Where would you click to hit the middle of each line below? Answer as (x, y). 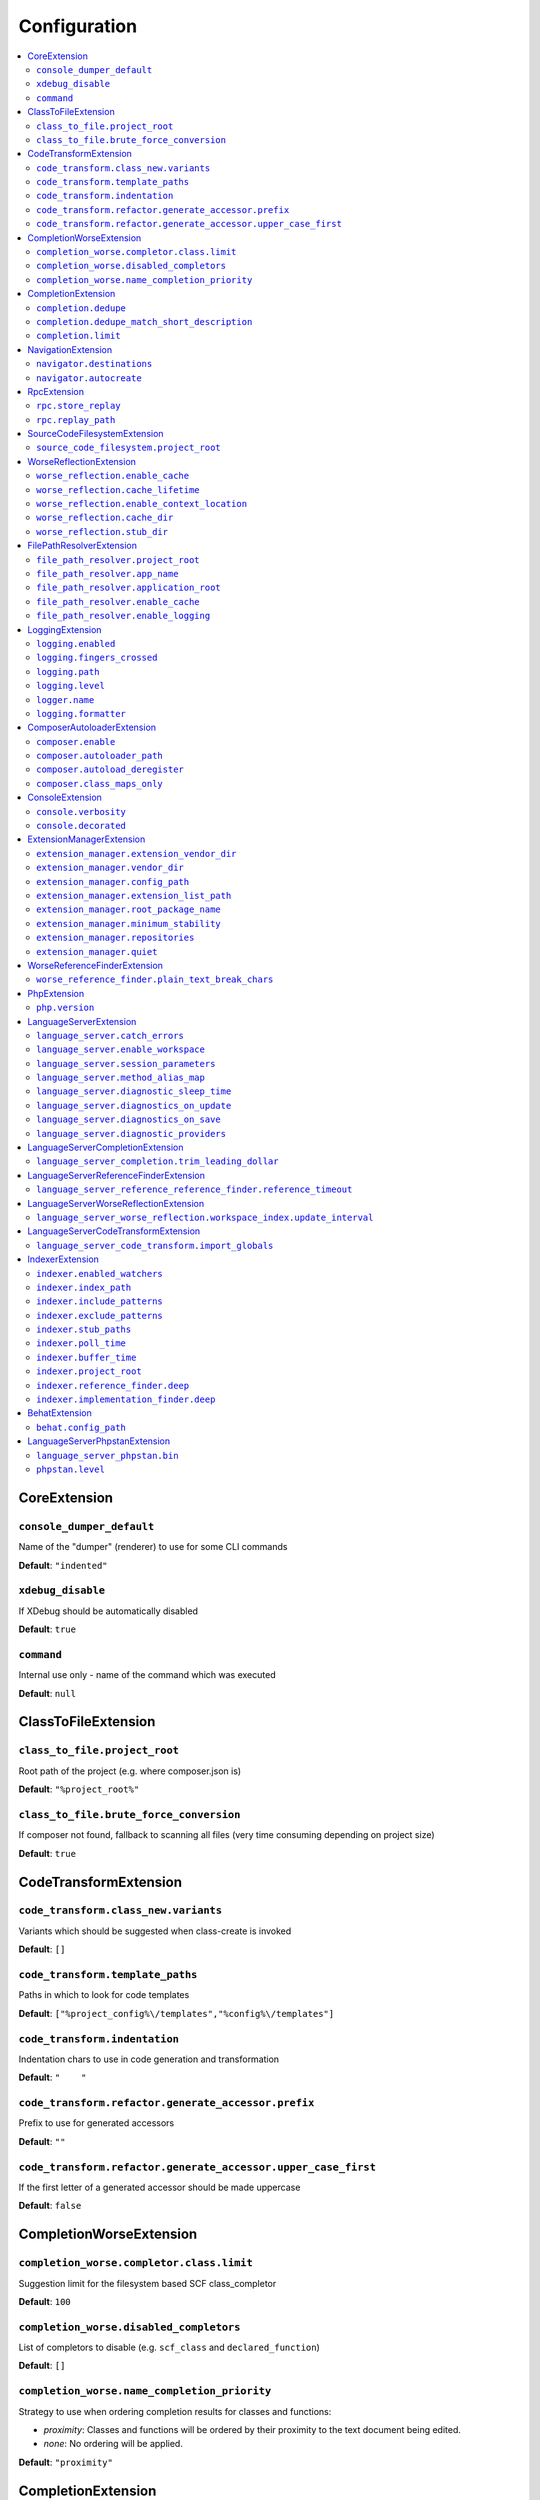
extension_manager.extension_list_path (134, 895)
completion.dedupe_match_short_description (144, 321)
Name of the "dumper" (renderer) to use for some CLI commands (153, 1547)
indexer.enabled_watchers (100, 1273)
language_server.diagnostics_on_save (129, 1119)
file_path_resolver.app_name (107, 573)
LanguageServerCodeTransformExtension (114, 1231)
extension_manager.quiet (97, 951)
